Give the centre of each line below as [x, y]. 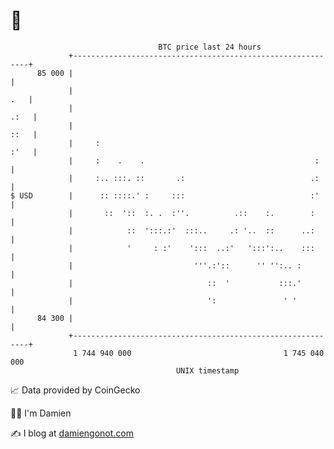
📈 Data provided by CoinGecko [75, 390]
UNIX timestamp [207, 370]
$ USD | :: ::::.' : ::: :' [165, 195]
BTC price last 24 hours [210, 47]
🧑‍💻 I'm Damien [41, 413]
